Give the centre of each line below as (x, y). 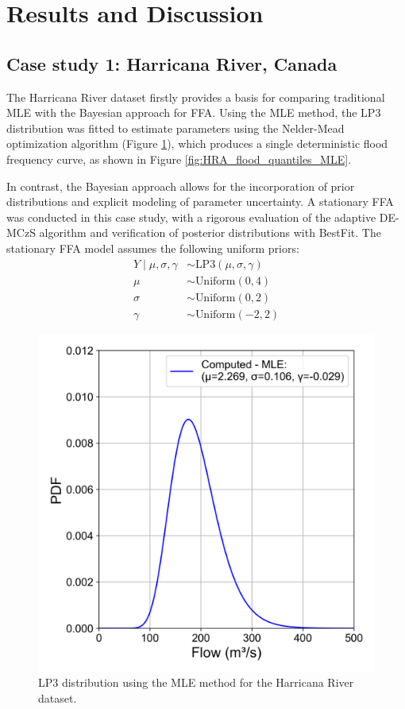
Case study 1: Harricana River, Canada (172, 63)
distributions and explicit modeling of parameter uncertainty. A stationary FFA (200, 201)
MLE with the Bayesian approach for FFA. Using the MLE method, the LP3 (194, 112)
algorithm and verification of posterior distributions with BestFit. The (210, 232)
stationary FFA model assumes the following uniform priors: (153, 248)
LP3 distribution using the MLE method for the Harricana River (196, 682)
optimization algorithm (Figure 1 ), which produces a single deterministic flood (197, 143)
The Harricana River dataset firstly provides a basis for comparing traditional (196, 97)
